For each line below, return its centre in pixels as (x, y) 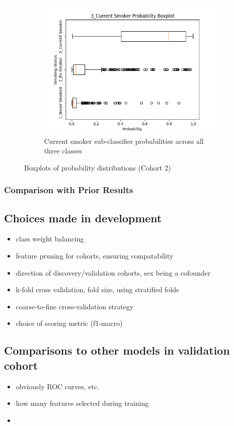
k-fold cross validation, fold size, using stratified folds (97, 289)
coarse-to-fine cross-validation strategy (75, 306)
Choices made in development (83, 218)
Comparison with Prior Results (69, 190)
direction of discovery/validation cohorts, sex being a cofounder (113, 272)
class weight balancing (50, 239)
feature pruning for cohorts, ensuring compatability (94, 256)
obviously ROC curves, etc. (57, 386)
